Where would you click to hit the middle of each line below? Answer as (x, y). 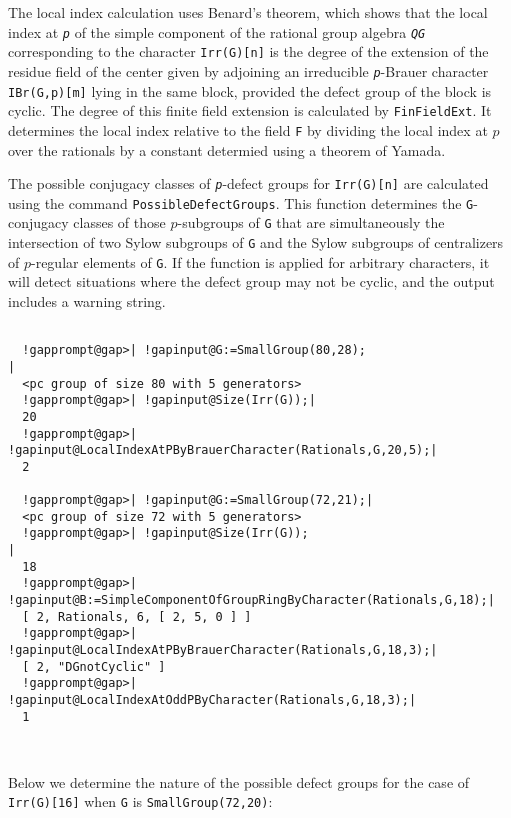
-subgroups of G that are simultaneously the (311, 222)
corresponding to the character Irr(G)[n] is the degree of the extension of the (248, 51)
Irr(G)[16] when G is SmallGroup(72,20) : (140, 801)
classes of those (119, 222)
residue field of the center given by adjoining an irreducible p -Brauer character (248, 70)
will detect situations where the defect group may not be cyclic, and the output (251, 281)
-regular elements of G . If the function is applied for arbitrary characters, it (260, 261)
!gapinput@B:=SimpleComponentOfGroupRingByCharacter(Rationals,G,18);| (251, 600)
